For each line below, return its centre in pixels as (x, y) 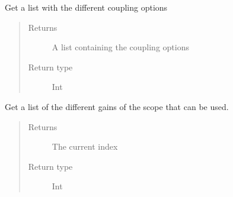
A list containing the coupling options (120, 47)
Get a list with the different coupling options (86, 7)
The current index (85, 146)
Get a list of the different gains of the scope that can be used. (117, 106)
